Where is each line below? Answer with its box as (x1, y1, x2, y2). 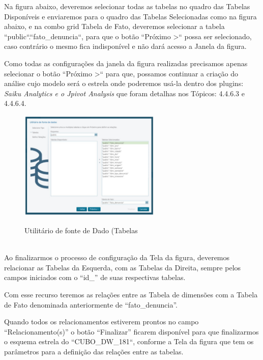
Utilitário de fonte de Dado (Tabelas (24, 225, 138, 236)
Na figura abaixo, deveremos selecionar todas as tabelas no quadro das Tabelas (4, 1, 250, 11)
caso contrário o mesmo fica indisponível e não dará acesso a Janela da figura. (4, 41, 247, 51)
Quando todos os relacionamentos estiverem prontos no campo (4, 316, 199, 327)
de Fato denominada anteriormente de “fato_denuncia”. (4, 299, 178, 310)
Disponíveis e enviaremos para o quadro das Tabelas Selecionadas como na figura (4, 11, 257, 21)
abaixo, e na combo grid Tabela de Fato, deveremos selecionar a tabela (4, 21, 225, 32)
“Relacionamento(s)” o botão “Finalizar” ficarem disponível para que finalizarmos (4, 326, 259, 337)
